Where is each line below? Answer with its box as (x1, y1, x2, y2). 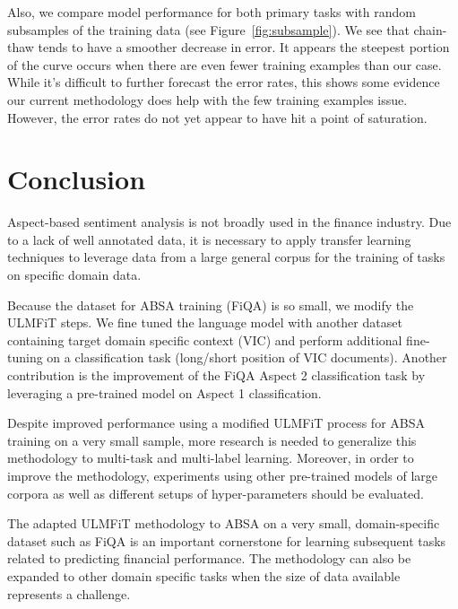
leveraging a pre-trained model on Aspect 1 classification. (7, 383, 322, 402)
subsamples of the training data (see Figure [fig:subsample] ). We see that (7, 20, 410, 39)
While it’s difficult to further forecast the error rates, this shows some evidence (7, 73, 440, 91)
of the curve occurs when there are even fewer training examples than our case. (7, 55, 442, 74)
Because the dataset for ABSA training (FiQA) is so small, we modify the (7, 295, 414, 314)
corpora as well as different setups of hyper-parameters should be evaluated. (7, 483, 425, 502)
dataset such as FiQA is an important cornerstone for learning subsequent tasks (7, 531, 446, 550)
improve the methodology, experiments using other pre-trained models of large (7, 466, 437, 484)
